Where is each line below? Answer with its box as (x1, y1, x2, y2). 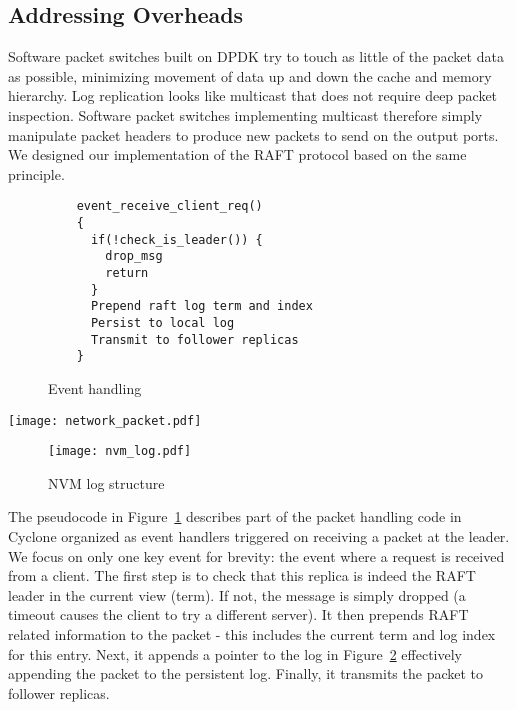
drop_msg (105, 249, 163, 264)
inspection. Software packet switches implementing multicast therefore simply (8, 104, 483, 125)
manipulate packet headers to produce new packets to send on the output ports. (8, 124, 499, 145)
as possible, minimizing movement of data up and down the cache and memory (8, 65, 492, 86)
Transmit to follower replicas (90, 332, 299, 347)
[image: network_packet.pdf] (8, 413, 202, 428)
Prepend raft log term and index (90, 299, 313, 314)
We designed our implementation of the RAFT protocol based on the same (8, 144, 467, 165)
